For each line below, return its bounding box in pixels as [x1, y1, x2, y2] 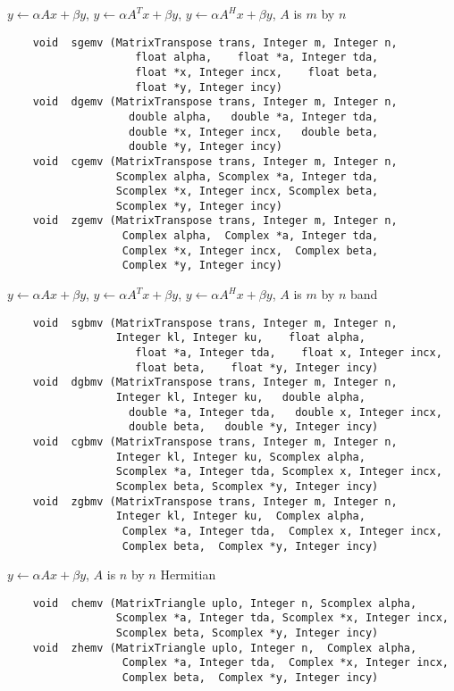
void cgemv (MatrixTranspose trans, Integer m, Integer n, [32, 154, 398, 168]
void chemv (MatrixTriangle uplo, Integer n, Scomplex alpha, [32, 596, 417, 610]
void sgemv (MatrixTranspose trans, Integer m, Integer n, [32, 36, 398, 49]
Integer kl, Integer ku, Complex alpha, [115, 510, 366, 523]
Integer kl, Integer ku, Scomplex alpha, [115, 450, 366, 463]
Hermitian [160, 565, 216, 584]
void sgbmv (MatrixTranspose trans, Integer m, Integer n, [32, 316, 398, 329]
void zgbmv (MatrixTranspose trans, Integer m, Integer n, [32, 495, 398, 508]
